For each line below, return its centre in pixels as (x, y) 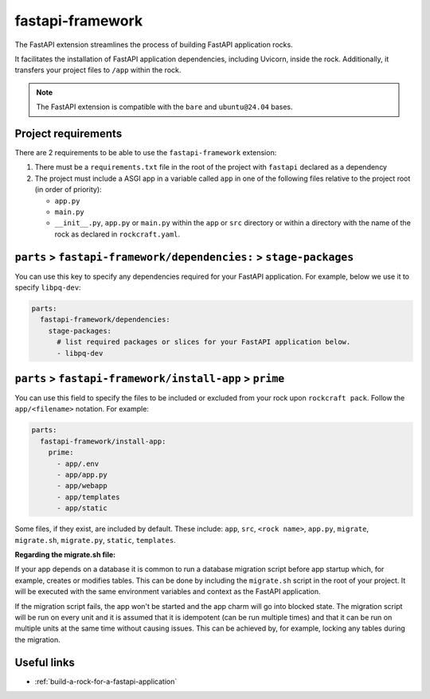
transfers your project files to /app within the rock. (98, 70)
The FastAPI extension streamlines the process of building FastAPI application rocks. (154, 45)
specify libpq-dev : (48, 287)
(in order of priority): (68, 189)
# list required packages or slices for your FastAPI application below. (204, 342)
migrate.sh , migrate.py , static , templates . (96, 540)
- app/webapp (82, 486)
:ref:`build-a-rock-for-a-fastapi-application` (106, 681)
